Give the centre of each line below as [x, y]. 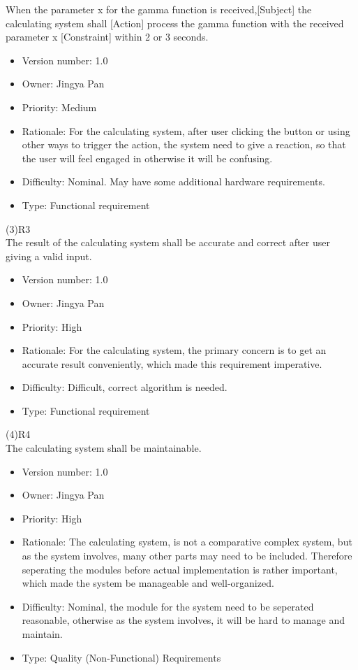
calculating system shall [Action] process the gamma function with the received [175, 23]
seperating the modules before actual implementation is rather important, [180, 569]
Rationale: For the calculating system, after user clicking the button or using [186, 130]
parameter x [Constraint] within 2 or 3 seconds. [107, 37]
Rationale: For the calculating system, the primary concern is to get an [174, 350]
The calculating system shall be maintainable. [104, 448]
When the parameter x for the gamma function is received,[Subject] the [159, 9]
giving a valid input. [49, 256]
